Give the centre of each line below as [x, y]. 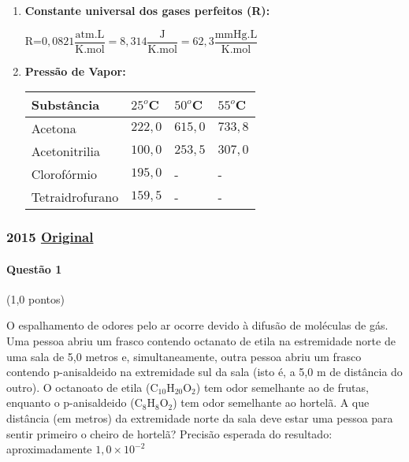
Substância [65, 105]
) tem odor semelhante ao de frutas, [282, 387]
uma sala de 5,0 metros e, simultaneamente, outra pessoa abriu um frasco [184, 356]
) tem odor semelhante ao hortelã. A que [271, 402]
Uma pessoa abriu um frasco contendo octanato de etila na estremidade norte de [201, 341]
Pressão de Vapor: [75, 71]
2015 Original [50, 237]
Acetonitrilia [65, 151]
